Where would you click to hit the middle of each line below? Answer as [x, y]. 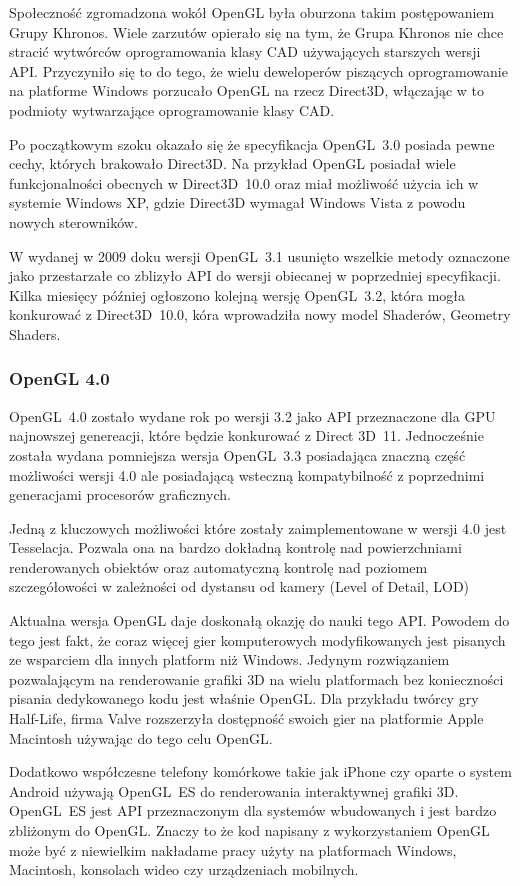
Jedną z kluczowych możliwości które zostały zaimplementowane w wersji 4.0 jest [258, 527]
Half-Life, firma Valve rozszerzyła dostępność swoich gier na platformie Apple [246, 718]
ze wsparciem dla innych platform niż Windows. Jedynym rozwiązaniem [229, 659]
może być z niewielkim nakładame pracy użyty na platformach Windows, [233, 849]
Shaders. [35, 333]
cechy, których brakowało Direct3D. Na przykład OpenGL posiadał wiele [232, 163]
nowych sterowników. [73, 221]
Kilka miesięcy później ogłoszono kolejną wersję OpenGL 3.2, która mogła [237, 294]
